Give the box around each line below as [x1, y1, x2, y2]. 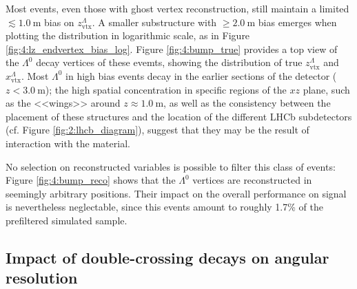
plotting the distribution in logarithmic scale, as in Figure [6, 28, 250, 43]
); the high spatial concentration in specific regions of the [45, 82, 287, 96]
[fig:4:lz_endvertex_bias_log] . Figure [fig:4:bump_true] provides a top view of [6, 41, 338, 56]
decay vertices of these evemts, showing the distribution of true [36, 55, 303, 69]
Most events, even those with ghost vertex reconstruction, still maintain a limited [6, 1, 349, 15]
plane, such [303, 82, 350, 96]
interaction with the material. [6, 136, 130, 150]
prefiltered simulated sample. [6, 213, 127, 227]
